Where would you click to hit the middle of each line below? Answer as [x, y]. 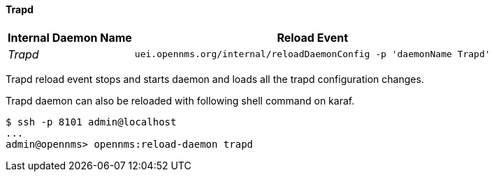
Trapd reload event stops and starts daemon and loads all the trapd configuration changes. [215, 79]
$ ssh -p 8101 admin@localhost [91, 122]
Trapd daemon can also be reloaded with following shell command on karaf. [180, 100]
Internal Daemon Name [70, 37]
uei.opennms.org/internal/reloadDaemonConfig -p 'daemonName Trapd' [312, 54]
